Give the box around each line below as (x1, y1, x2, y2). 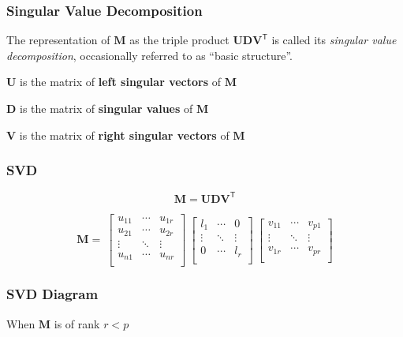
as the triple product (129, 32, 229, 48)
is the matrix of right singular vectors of (19, 126, 229, 143)
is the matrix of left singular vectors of (20, 73, 221, 90)
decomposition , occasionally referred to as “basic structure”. (6, 47, 293, 63)
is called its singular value (271, 32, 397, 48)
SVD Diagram (6, 284, 99, 304)
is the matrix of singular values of (20, 100, 193, 116)
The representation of (6, 32, 110, 48)
